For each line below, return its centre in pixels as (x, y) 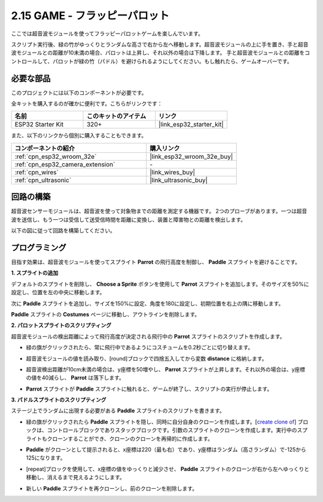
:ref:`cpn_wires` (37, 172)
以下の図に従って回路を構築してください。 (63, 231)
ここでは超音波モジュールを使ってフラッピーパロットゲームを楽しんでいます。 (107, 34)
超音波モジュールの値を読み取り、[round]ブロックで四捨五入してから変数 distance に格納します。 (147, 358)
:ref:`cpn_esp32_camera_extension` (65, 164)
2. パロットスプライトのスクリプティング (61, 325)
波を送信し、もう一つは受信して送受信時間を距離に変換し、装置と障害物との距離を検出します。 (129, 219)
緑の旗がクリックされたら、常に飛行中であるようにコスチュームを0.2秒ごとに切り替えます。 (140, 347)
